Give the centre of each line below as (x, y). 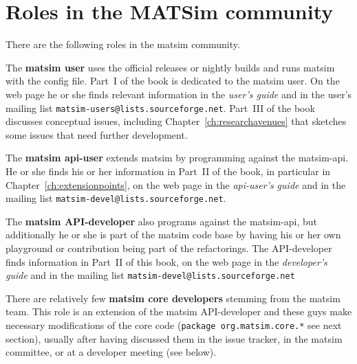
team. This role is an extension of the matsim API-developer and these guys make (179, 311)
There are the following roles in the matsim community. (123, 44)
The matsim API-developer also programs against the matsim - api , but (162, 221)
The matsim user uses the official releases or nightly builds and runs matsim (170, 67)
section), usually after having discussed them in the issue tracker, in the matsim (174, 338)
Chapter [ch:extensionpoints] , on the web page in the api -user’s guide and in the (176, 184)
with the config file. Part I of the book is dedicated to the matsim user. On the (173, 81)
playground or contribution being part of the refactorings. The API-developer (169, 248)
